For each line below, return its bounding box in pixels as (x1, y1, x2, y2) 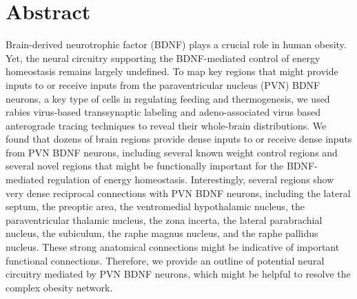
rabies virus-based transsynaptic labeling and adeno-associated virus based (6, 105, 321, 119)
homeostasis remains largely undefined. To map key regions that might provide (6, 64, 338, 79)
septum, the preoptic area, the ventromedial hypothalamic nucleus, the (6, 199, 305, 214)
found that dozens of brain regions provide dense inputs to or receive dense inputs (6, 132, 352, 146)
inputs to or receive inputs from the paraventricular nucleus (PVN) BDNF (6, 77, 320, 92)
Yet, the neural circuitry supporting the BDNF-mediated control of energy (6, 50, 320, 65)
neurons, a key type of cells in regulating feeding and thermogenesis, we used (6, 91, 330, 105)
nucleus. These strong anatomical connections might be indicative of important (6, 240, 340, 254)
